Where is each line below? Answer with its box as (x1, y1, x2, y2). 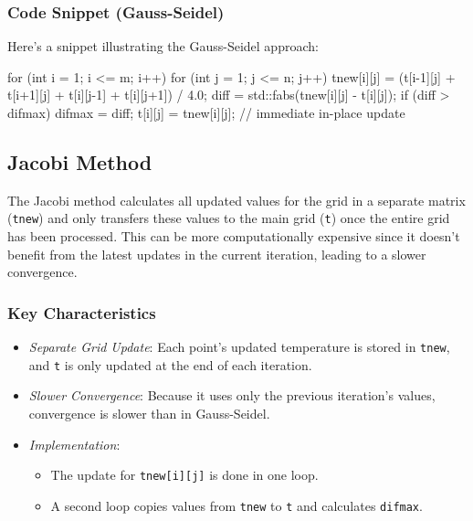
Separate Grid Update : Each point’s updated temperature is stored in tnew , (28, 337, 450, 356)
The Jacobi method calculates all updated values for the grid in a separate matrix (7, 190, 466, 209)
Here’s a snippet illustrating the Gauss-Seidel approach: (7, 37, 319, 56)
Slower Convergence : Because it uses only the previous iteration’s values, (28, 386, 436, 405)
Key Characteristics (7, 301, 156, 324)
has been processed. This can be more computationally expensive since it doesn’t (7, 227, 460, 246)
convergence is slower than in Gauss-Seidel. (28, 403, 270, 422)
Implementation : (28, 434, 121, 453)
